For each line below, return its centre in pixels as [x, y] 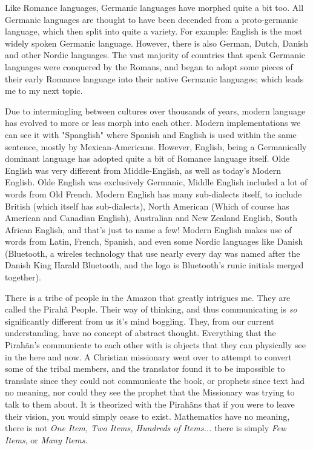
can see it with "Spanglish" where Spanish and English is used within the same [151, 134]
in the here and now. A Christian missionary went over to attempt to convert [148, 356]
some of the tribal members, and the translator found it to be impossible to [145, 369]
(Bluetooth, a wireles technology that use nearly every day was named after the [153, 253]
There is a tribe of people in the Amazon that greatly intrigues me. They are [148, 297]
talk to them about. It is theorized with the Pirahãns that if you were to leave [150, 404]
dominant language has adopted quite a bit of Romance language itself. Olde [147, 158]
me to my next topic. [44, 91]
